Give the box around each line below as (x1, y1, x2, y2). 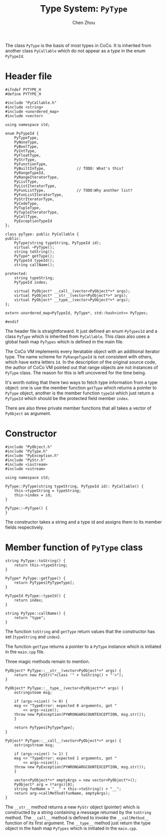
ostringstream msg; (14, 742, 55, 747)
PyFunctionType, (14, 161, 48, 167)
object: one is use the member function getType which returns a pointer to (5, 384, 157, 390)
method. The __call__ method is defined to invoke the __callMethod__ (5, 814, 149, 820)
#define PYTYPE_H (5, 91, 41, 97)
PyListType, (14, 179, 39, 184)
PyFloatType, (14, 153, 41, 158)
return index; (14, 598, 43, 603)
